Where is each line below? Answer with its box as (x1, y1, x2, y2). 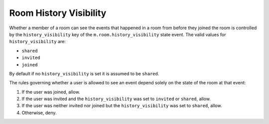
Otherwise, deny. (21, 110, 57, 116)
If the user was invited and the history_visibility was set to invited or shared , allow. (21, 96, 211, 102)
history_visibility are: (9, 39, 66, 45)
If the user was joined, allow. (21, 89, 80, 95)
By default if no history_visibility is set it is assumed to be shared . (9, 70, 159, 76)
